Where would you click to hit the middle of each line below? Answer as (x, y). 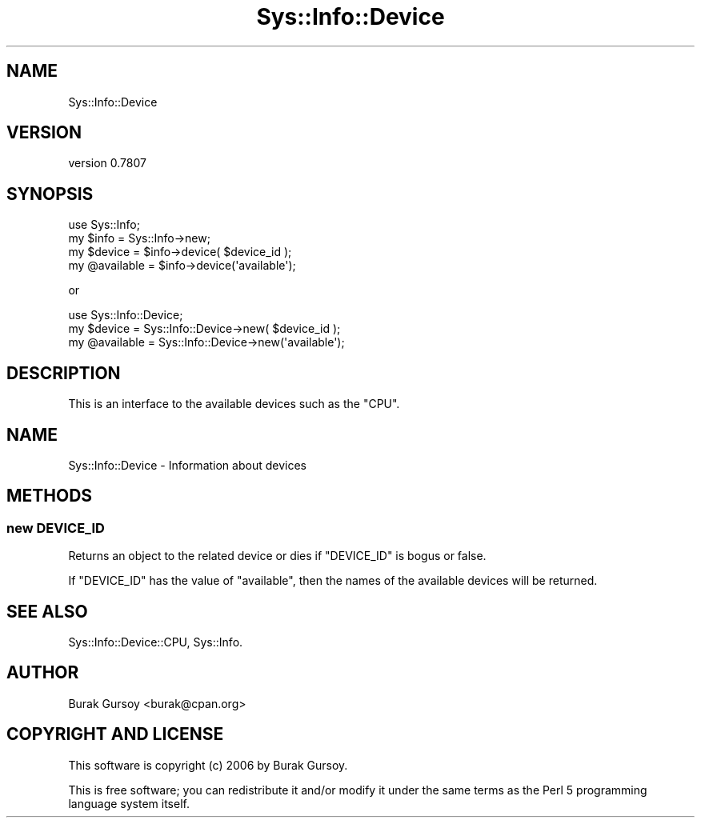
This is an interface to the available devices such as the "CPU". (234, 404)
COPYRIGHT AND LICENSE (115, 734)
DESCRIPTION (64, 373)
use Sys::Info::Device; (126, 315)
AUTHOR (43, 673)
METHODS (50, 496)
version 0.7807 (107, 163)
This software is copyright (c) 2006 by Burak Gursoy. (208, 765)
